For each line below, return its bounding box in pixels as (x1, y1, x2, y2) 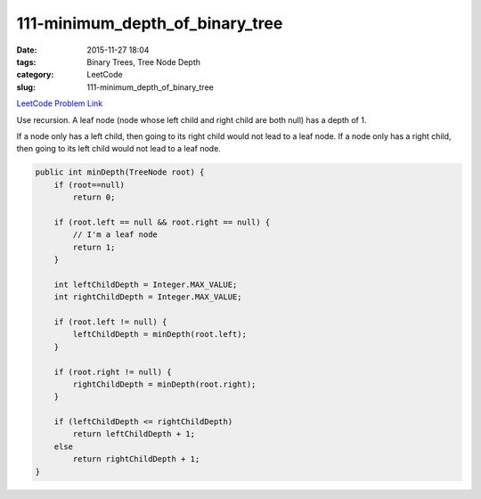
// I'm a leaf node (72, 230, 158, 240)
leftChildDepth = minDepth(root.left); (72, 330, 247, 339)
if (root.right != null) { (53, 366, 173, 377)
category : (16, 70, 54, 80)
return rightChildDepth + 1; (72, 454, 200, 464)
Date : (16, 45, 37, 55)
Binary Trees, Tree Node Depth (86, 56, 200, 67)
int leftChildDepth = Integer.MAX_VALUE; (53, 279, 238, 290)
